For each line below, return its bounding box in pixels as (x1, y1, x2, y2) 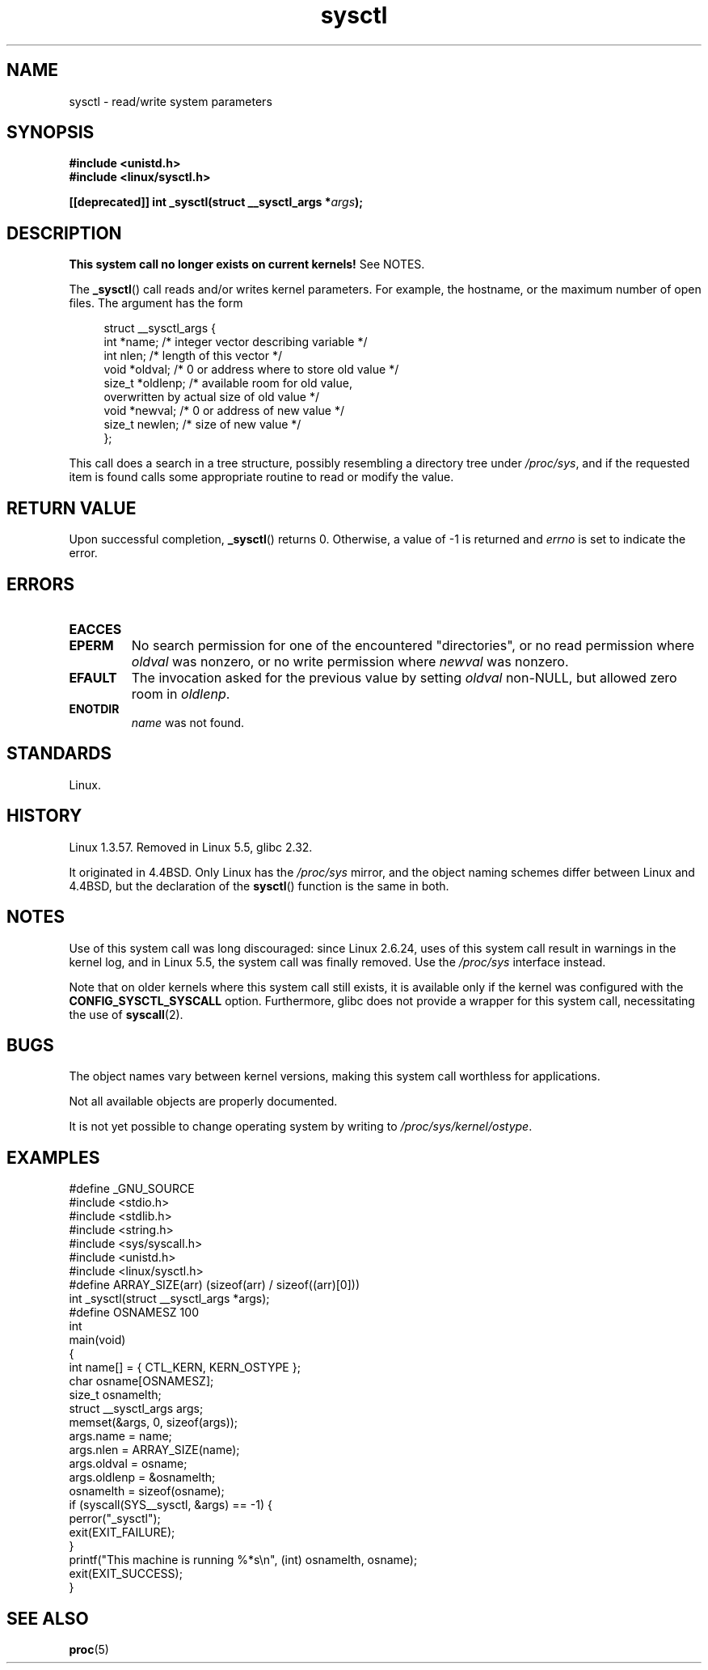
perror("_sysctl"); (69, 1511, 161, 1526)
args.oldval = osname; (69, 1456, 188, 1471)
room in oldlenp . (131, 685, 230, 702)
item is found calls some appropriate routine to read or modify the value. (69, 470, 454, 484)
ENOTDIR (69, 701, 120, 716)
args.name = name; (69, 1429, 172, 1444)
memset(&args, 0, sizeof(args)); (69, 1415, 238, 1430)
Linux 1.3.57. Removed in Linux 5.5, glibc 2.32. (69, 839, 313, 854)
